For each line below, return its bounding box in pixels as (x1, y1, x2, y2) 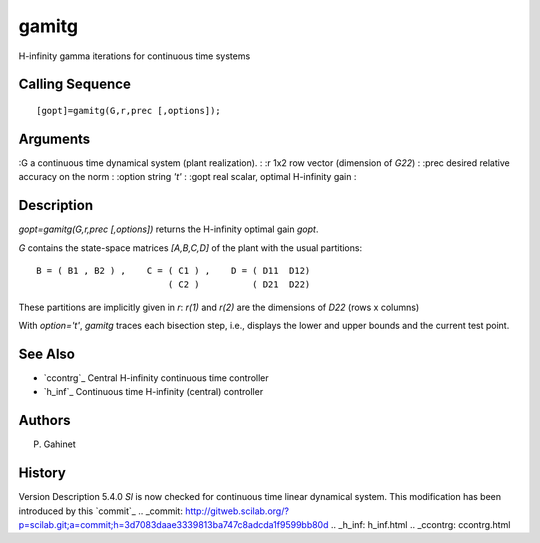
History (18, 465, 67, 482)
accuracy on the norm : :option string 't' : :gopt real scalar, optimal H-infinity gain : (18, 171, 357, 183)
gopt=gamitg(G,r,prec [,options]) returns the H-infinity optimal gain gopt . (18, 223, 319, 235)
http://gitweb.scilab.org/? (185, 505, 290, 517)
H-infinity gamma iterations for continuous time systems (18, 50, 251, 62)
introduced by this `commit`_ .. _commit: (18, 505, 184, 517)
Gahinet (43, 438, 76, 450)
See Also (18, 345, 75, 362)
